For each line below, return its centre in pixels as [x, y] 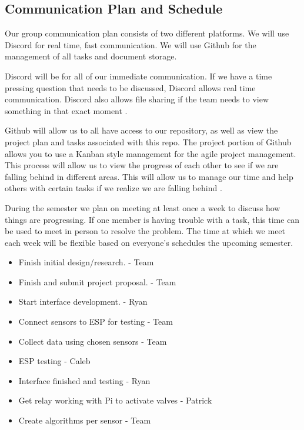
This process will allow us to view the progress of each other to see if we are [142, 165]
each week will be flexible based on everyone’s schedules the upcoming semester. [149, 242]
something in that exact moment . [66, 110]
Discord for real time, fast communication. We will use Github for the [131, 44]
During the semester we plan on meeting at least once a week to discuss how [143, 207]
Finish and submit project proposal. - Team [97, 281]
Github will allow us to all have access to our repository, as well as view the [141, 130]
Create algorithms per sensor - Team [85, 420]
